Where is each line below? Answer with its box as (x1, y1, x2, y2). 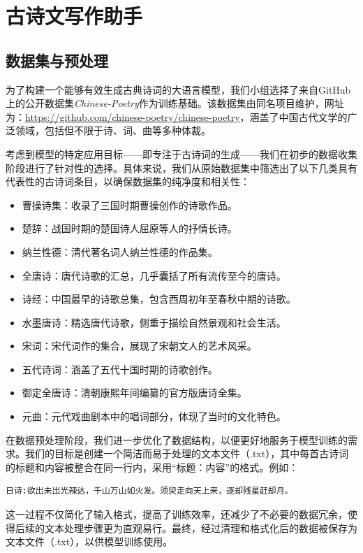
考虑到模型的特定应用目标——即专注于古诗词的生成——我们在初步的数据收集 (6, 146, 357, 161)
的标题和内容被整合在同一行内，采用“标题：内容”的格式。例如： (6, 459, 299, 474)
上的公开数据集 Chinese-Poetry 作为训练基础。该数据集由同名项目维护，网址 (6, 96, 344, 110)
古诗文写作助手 (6, 1, 143, 30)
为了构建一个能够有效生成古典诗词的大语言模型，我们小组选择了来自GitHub (6, 82, 351, 96)
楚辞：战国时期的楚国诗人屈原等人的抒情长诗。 (22, 221, 237, 236)
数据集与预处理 (6, 49, 108, 71)
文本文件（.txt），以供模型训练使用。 (6, 534, 173, 549)
